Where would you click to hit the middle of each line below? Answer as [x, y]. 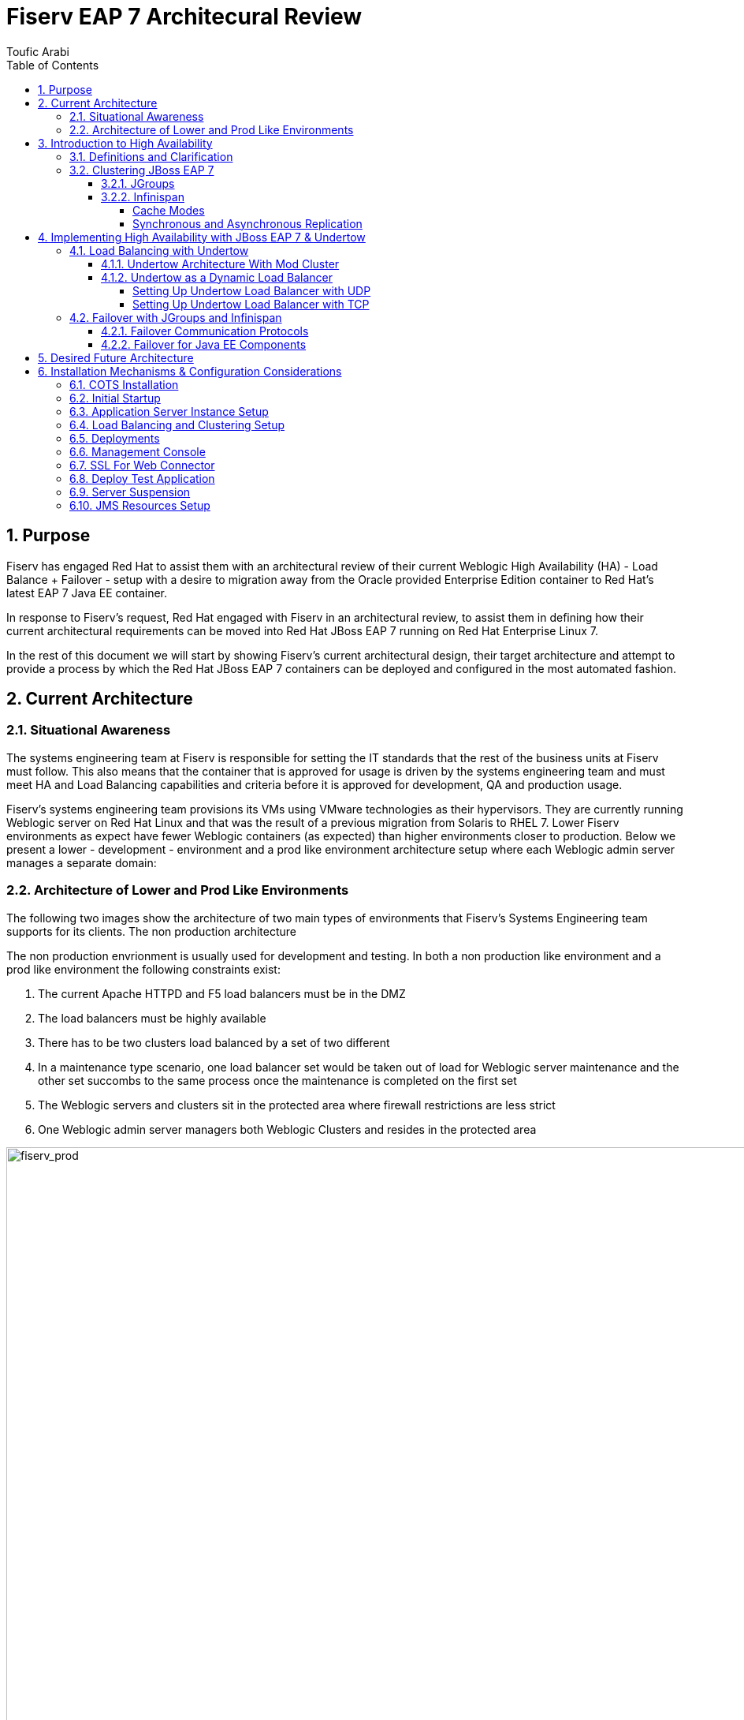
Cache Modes [169, 210]
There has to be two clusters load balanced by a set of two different [214, 1042]
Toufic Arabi [38, 51]
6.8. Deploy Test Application [142, 478]
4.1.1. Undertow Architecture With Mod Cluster [220, 264]
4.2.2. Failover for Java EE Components [204, 344]
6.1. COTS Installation [124, 384]
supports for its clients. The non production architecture [151, 931]
